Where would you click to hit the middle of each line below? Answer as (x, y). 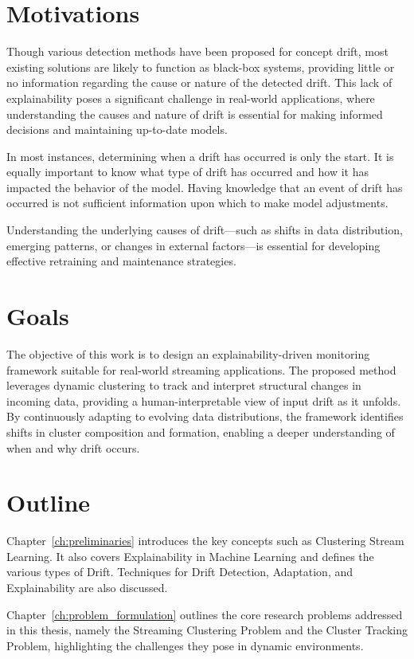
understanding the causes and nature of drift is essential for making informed (195, 114)
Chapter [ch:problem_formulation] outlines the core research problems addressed (205, 614)
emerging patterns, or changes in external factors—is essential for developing (193, 245)
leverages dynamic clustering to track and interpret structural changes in (184, 385)
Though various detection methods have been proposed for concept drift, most (197, 51)
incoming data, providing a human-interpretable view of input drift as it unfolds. (204, 400)
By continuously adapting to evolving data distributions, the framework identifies (205, 416)
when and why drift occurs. (73, 447)
